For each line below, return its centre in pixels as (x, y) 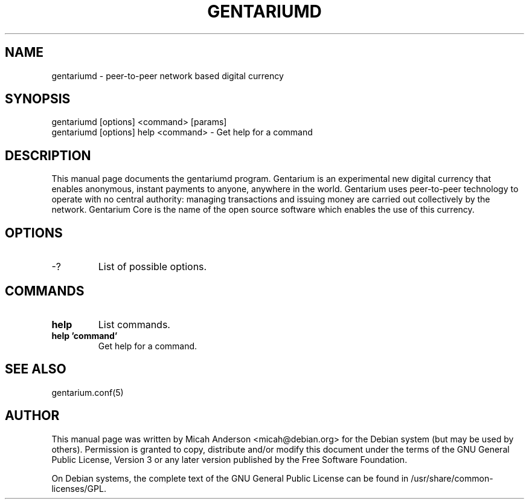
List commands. (134, 324)
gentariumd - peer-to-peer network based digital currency (168, 76)
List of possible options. (152, 267)
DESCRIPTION (48, 155)
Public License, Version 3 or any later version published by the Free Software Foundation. (229, 459)
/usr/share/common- (452, 478)
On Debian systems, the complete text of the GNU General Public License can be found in (230, 478)
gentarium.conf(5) (88, 392)
